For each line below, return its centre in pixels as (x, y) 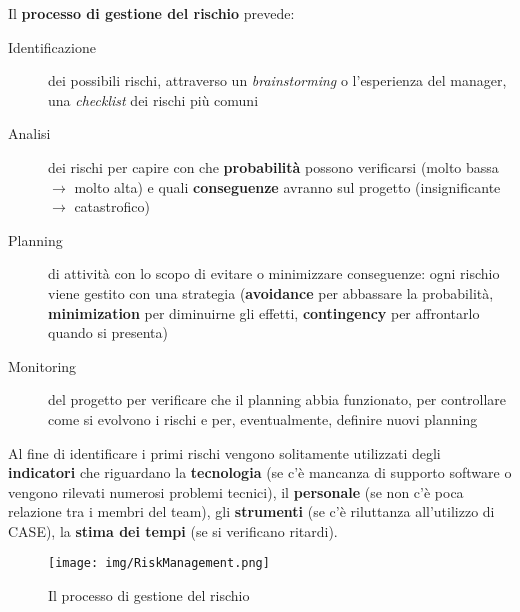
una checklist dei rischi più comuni (153, 99)
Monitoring (42, 365)
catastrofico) (112, 206)
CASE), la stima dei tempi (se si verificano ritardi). (173, 530)
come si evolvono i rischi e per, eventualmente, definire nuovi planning (263, 418)
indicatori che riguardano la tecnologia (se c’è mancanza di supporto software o (260, 472)
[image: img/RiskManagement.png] (159, 563)
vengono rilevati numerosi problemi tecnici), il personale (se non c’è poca (236, 491)
